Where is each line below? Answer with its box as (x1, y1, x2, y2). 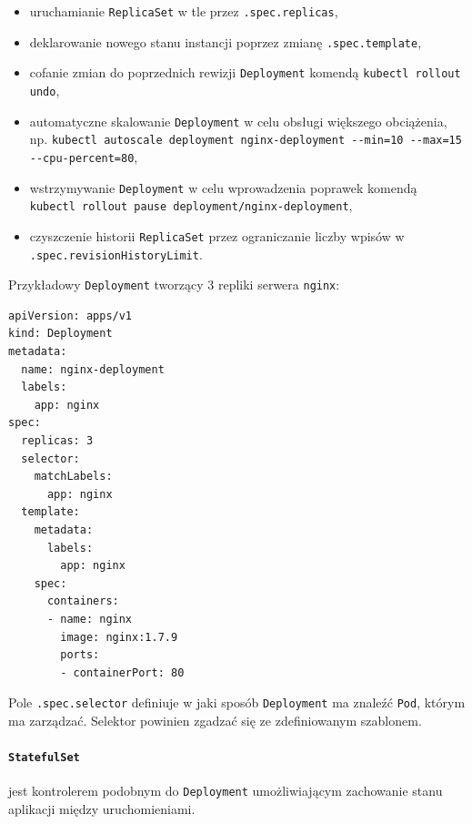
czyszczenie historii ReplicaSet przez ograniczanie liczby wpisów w (29, 226, 405, 245)
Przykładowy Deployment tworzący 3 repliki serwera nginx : (8, 275, 340, 294)
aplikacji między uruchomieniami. (8, 799, 196, 819)
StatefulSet (8, 751, 80, 765)
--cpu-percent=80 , (29, 147, 138, 166)
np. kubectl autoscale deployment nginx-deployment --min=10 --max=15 (29, 129, 462, 148)
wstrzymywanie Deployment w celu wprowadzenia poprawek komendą (29, 178, 417, 197)
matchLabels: (34, 470, 113, 483)
